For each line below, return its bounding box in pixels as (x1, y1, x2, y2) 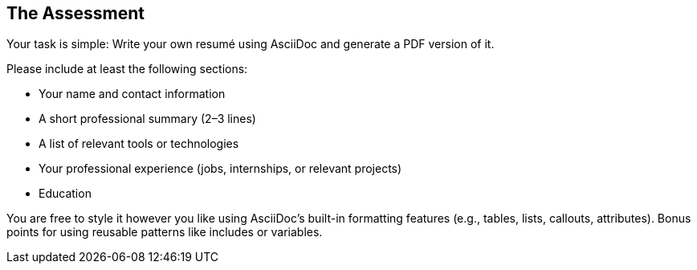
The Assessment (6, 3, 145, 23)
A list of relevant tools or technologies (39, 137, 239, 151)
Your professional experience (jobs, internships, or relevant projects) (39, 162, 402, 176)
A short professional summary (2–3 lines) (39, 112, 256, 126)
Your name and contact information (39, 87, 226, 101)
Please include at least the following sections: (6, 62, 248, 76)
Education (39, 186, 92, 201)
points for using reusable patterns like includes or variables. (6, 225, 323, 239)
